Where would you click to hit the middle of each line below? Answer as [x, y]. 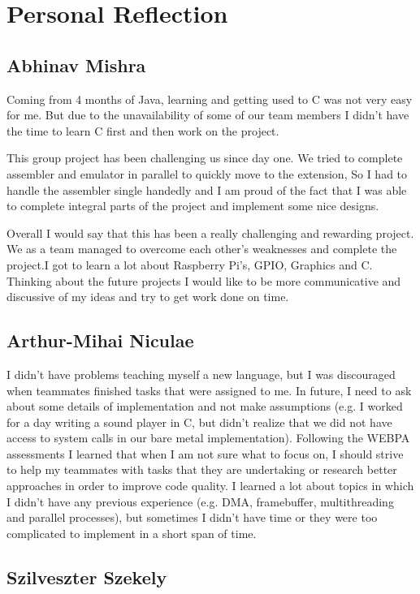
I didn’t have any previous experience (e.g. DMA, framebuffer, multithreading [200, 501]
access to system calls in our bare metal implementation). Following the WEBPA [208, 438]
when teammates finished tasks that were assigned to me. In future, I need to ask [209, 390]
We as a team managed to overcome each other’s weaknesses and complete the [202, 249]
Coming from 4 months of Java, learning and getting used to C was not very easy [210, 99]
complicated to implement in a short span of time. [132, 533]
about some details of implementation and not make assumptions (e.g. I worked [205, 406]
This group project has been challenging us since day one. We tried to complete [205, 158]
